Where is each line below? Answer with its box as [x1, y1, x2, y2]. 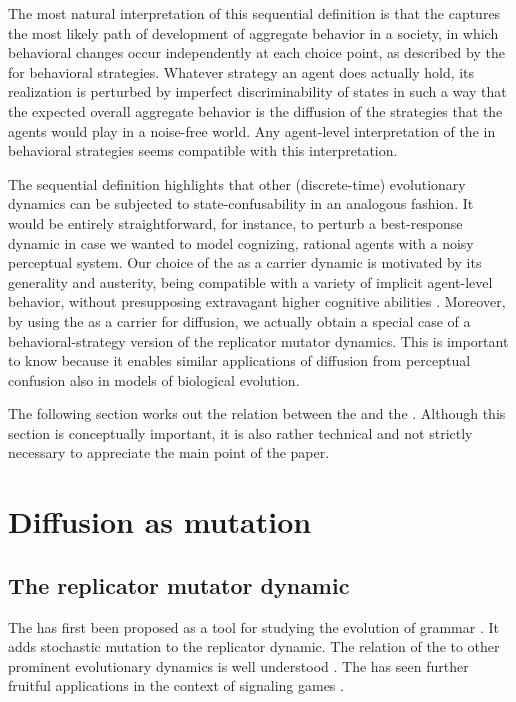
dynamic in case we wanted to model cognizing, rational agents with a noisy [8, 232, 474, 253]
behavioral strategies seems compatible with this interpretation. [8, 140, 398, 161]
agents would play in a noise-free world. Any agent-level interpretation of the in [8, 120, 496, 141]
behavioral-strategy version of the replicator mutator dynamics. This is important [8, 330, 509, 351]
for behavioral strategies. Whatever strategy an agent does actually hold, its [8, 61, 475, 82]
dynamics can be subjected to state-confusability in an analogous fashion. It [8, 193, 474, 214]
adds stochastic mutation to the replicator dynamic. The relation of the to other [8, 636, 500, 657]
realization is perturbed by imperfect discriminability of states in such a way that [8, 81, 507, 102]
